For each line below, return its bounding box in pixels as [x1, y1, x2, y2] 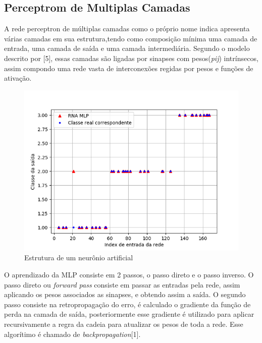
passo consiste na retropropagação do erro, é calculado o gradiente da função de [4, 299, 251, 309]
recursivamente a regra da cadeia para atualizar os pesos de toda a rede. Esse [4, 318, 243, 329]
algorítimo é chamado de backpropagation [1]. [4, 328, 141, 339]
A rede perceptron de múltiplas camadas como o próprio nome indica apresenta [4, 23, 250, 34]
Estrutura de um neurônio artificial [24, 252, 133, 263]
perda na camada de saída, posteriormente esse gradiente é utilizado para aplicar [4, 309, 254, 319]
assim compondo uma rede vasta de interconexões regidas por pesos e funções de [4, 63, 253, 73]
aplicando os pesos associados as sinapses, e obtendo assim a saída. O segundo [4, 289, 246, 300]
